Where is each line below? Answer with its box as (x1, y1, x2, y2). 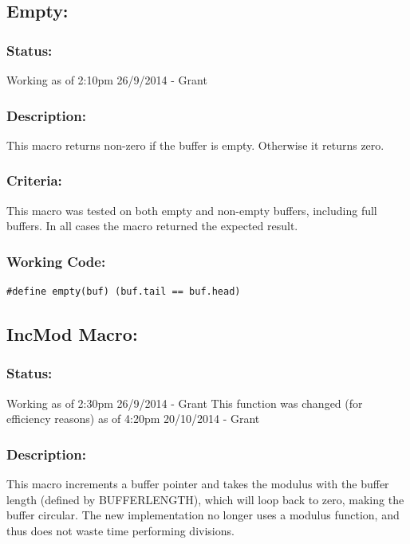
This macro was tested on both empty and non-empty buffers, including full (6, 202, 377, 218)
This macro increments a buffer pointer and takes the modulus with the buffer (6, 476, 389, 492)
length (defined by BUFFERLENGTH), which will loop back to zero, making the (6, 491, 404, 507)
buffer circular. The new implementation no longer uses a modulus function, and (6, 507, 400, 523)
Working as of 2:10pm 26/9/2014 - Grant (6, 72, 207, 88)
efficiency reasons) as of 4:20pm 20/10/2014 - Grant (6, 410, 260, 427)
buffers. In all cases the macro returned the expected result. (6, 217, 298, 234)
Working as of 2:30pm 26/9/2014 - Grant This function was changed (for (6, 394, 363, 411)
